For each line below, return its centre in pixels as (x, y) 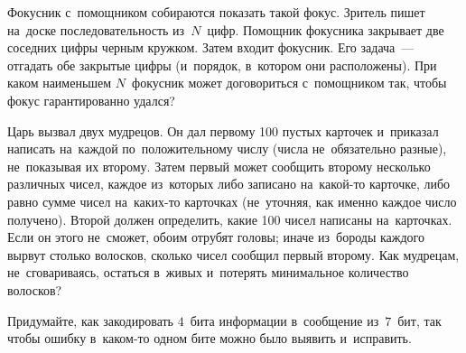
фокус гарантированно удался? (91, 100)
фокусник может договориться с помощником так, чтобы (289, 83)
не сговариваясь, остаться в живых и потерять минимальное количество (208, 272)
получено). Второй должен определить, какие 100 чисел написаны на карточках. (230, 219)
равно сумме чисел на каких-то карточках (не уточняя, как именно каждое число (232, 201)
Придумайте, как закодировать (90, 320)
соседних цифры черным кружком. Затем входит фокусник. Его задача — (211, 47)
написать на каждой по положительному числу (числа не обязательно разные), (227, 149)
